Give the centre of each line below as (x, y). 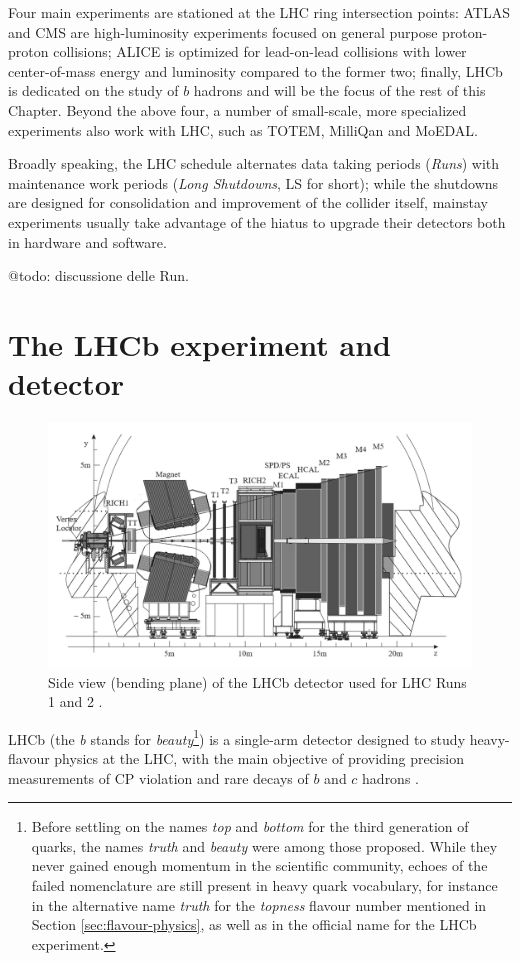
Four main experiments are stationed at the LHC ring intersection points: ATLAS (259, 12)
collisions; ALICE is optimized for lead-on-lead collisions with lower (260, 51)
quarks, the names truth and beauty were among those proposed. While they (264, 845)
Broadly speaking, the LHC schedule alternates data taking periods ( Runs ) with (254, 163)
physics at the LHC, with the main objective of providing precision (259, 758)
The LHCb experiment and (199, 343)
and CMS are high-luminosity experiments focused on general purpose (223, 31)
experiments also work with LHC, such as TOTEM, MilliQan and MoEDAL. (243, 129)
